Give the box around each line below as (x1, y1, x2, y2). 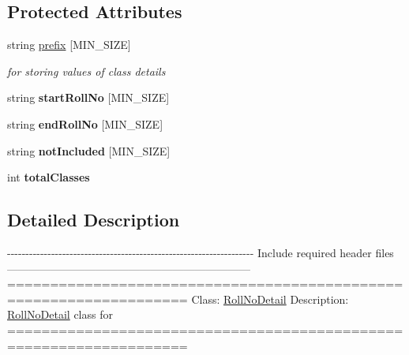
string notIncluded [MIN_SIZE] (7, 142, 171, 159)
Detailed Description (7, 207, 180, 232)
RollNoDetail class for (7, 306, 113, 323)
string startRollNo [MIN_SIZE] (7, 89, 170, 106)
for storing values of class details (7, 62, 166, 79)
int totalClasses (7, 169, 90, 185)
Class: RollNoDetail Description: (191, 290, 349, 307)
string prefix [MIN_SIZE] (7, 36, 131, 53)
